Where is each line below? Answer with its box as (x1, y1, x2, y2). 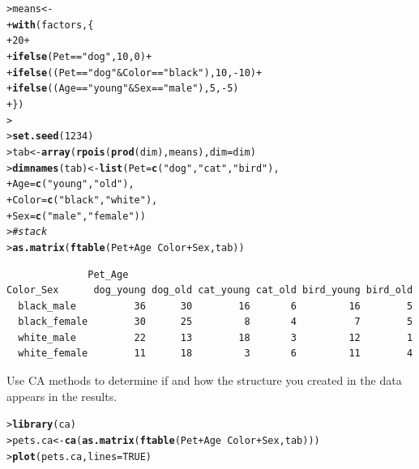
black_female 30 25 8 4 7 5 (18, 316, 413, 328)
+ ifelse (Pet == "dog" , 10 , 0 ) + (6, 50, 152, 62)
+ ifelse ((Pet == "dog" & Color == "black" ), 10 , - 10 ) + (6, 66, 263, 79)
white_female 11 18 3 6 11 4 (18, 347, 413, 360)
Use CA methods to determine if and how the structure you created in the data (6, 372, 402, 389)
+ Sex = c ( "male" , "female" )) (6, 210, 146, 222)
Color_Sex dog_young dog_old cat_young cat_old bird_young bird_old (6, 284, 413, 296)
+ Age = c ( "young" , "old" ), (6, 178, 135, 190)
